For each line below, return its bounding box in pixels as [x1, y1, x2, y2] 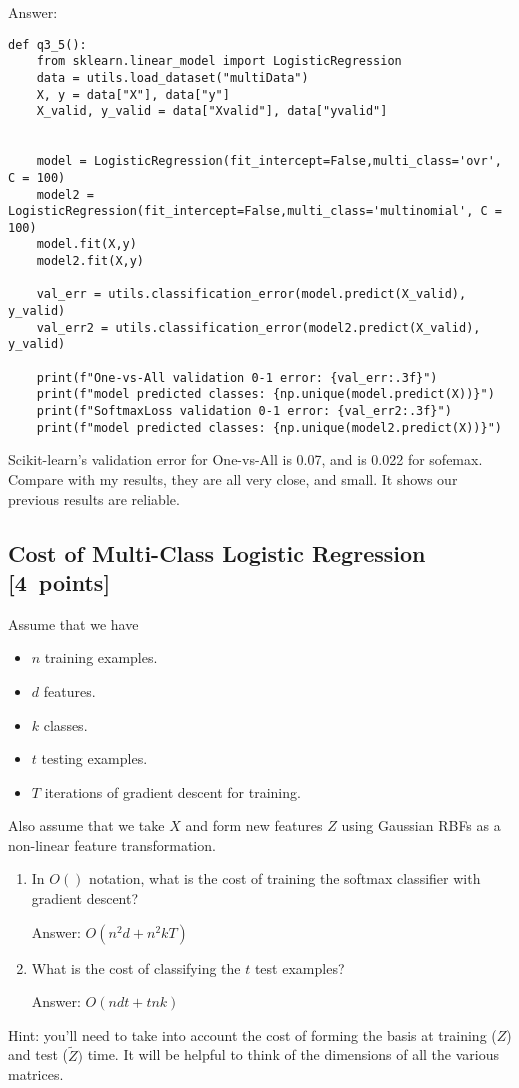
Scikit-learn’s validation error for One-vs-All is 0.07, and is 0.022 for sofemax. [8, 449, 483, 470]
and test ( [8, 1044, 68, 1065]
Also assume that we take [8, 815, 165, 836]
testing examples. [41, 748, 148, 769]
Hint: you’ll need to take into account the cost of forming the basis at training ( [8, 1024, 497, 1045]
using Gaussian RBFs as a [341, 815, 501, 836]
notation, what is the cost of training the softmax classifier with [89, 868, 481, 889]
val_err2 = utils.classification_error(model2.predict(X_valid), [36, 320, 481, 335]
